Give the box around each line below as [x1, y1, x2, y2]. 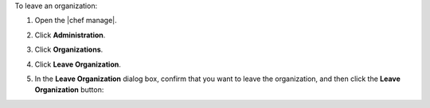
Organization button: [34, 85, 104, 94]
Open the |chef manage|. [34, 16, 117, 25]
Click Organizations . [34, 44, 104, 55]
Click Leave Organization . [34, 60, 121, 69]
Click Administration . [34, 30, 106, 40]
